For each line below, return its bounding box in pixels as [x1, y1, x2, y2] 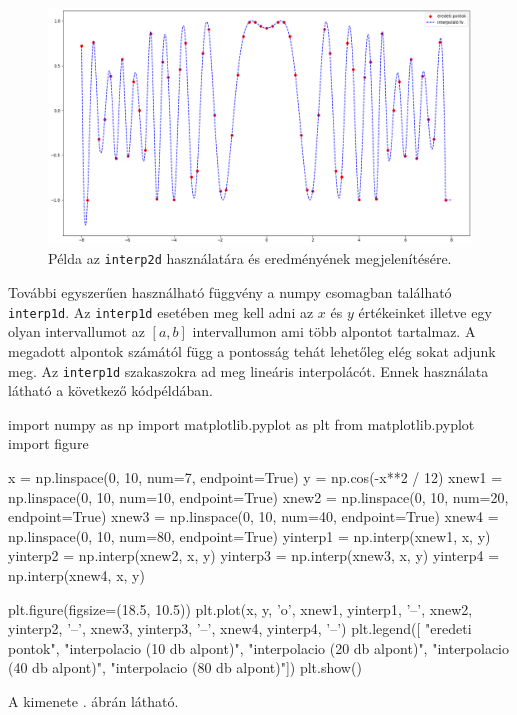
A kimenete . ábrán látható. [8, 690, 179, 711]
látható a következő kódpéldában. [8, 380, 213, 401]
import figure [8, 433, 89, 454]
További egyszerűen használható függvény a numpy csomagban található [8, 282, 452, 303]
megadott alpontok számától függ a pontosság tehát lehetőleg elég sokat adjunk [8, 340, 496, 361]
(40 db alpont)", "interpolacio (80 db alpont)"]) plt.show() [8, 657, 362, 678]
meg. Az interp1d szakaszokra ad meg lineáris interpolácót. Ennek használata [8, 360, 489, 381]
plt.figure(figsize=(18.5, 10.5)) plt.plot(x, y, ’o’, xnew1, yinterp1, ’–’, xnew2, [8, 598, 473, 619]
